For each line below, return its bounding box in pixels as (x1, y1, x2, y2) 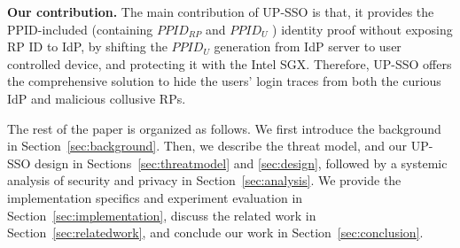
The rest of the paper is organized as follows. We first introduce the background (7, 119, 441, 137)
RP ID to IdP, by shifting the (7, 37, 168, 56)
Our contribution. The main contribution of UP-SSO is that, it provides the (7, 3, 434, 20)
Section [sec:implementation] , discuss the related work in (7, 205, 316, 224)
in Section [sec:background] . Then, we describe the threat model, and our (7, 136, 408, 155)
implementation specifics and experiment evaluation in (7, 188, 303, 206)
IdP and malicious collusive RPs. (7, 89, 186, 107)
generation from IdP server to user (214, 37, 402, 56)
